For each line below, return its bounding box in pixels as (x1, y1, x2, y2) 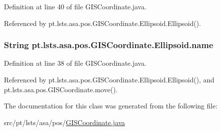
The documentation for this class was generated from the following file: (4, 101, 218, 111)
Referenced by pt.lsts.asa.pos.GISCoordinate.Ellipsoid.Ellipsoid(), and (4, 75, 215, 84)
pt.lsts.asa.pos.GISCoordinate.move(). (4, 84, 118, 94)
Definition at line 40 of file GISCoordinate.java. (4, 1, 147, 11)
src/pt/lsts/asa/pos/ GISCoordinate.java (4, 117, 125, 127)
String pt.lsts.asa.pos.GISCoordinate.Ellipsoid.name (4, 39, 213, 51)
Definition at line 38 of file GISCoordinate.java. (4, 58, 147, 68)
